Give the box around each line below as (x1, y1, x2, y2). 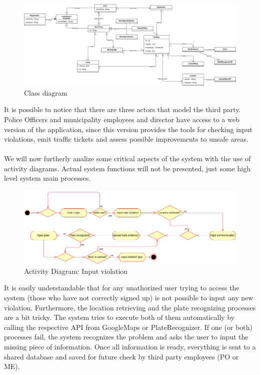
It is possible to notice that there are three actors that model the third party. (4, 104, 241, 115)
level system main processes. (4, 173, 91, 183)
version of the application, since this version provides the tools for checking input (4, 124, 252, 134)
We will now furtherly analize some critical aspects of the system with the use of (4, 153, 251, 164)
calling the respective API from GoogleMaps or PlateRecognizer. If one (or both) (4, 321, 252, 332)
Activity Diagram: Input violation (24, 265, 128, 276)
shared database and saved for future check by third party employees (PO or (4, 351, 239, 361)
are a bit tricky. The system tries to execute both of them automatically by (4, 312, 235, 322)
